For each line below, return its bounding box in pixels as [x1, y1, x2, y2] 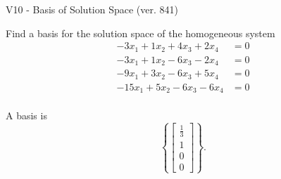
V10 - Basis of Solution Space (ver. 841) [6, 2, 178, 16]
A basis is [6, 108, 47, 123]
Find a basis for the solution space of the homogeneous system [6, 25, 275, 40]
